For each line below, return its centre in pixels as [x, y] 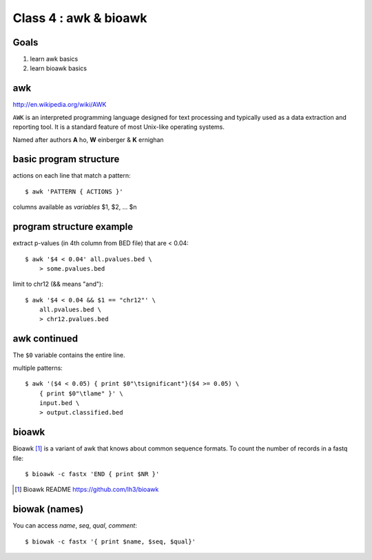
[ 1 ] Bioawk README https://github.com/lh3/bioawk [87, 490]
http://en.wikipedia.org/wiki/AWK [60, 105]
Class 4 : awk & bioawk [80, 18]
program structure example [73, 227]
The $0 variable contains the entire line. [69, 355]
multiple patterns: [38, 368]
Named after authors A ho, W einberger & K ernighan [89, 139]
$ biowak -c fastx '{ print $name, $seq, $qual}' [111, 541]
